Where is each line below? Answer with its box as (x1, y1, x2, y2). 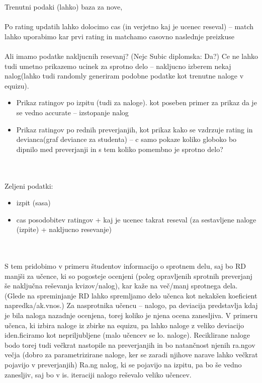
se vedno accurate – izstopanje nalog (16, 107, 129, 117)
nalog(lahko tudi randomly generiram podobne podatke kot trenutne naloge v (5, 70, 244, 81)
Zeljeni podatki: (5, 180, 53, 191)
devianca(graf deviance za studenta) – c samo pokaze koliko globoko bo (16, 134, 237, 144)
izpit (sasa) (16, 197, 51, 208)
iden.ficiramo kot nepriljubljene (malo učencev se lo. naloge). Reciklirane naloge (5, 330, 250, 340)
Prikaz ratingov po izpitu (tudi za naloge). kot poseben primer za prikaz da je (16, 97, 257, 108)
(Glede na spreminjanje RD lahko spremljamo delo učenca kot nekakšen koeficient (5, 290, 257, 300)
